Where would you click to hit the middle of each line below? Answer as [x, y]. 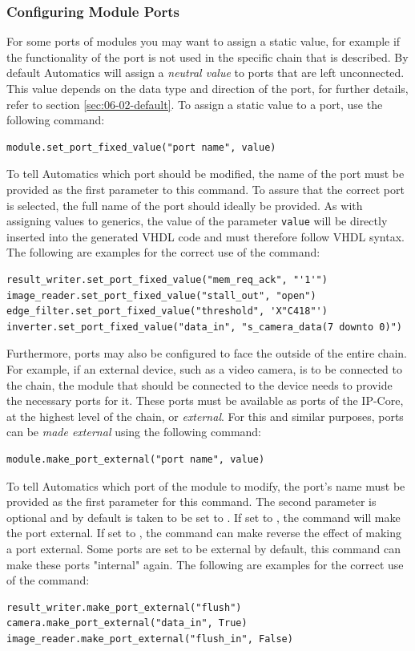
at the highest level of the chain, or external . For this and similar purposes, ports [205, 416]
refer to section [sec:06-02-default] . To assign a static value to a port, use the [195, 104]
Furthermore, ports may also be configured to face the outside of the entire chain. [207, 353]
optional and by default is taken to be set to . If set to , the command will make [203, 517]
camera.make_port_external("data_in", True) [127, 623]
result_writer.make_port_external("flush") [124, 607]
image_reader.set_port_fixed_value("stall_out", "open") [161, 295]
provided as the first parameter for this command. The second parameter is [191, 501]
